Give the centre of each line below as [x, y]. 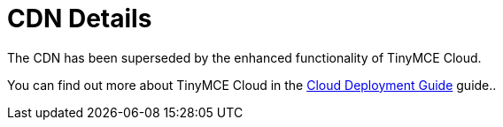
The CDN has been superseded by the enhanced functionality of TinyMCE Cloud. [244, 57]
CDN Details [80, 19]
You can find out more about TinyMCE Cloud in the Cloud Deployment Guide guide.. [252, 85]
